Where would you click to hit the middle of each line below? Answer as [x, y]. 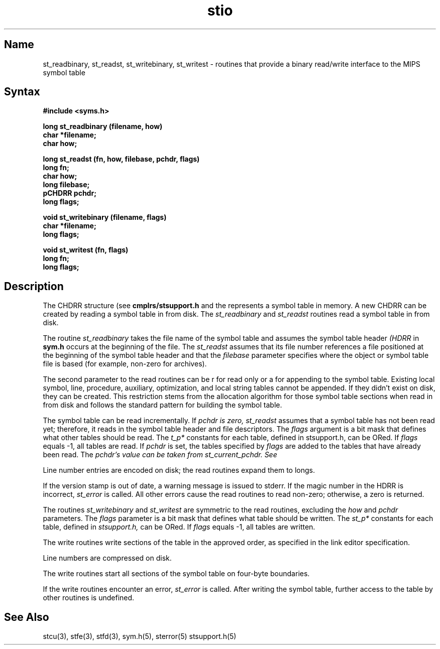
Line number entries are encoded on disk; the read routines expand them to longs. [179, 470]
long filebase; [66, 185]
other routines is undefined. [89, 598]
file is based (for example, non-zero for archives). [125, 364]
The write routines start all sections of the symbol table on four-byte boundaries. [176, 574]
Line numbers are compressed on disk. [107, 558]
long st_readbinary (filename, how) [103, 126]
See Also [27, 617]
